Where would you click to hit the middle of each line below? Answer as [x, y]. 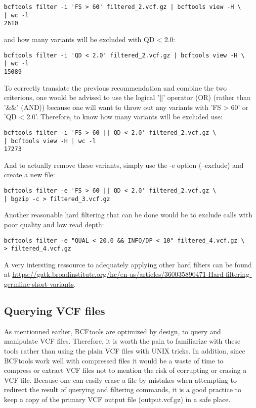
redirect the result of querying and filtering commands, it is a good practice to [123, 389]
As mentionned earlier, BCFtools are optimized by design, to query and [113, 331]
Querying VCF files [55, 311]
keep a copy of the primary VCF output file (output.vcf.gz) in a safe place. [117, 399]
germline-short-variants [39, 284]
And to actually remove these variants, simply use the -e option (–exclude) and [124, 165]
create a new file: [30, 175]
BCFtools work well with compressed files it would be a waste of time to [114, 360]
